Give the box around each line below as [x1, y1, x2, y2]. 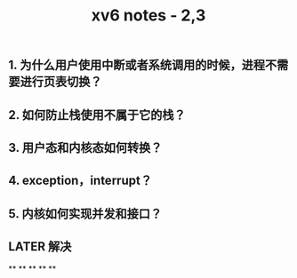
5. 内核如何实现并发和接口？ [8, 206, 162, 221]
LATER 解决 [8, 239, 72, 254]
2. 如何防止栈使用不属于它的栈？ [8, 107, 186, 123]
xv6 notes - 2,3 [91, 5, 206, 26]
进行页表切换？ [20, 75, 102, 90]
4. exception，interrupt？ [8, 173, 153, 188]
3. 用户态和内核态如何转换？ [8, 139, 163, 155]
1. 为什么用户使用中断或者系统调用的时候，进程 [8, 58, 266, 73]
